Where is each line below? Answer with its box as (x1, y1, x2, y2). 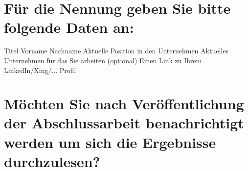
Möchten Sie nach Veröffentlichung (4, 94, 244, 114)
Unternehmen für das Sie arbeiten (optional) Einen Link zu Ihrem (4, 55, 202, 65)
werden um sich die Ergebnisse (4, 132, 216, 152)
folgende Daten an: (4, 17, 134, 37)
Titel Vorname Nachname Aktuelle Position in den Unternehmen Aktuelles (4, 46, 228, 56)
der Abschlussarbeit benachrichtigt (4, 113, 244, 133)
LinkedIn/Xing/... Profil (4, 65, 76, 75)
